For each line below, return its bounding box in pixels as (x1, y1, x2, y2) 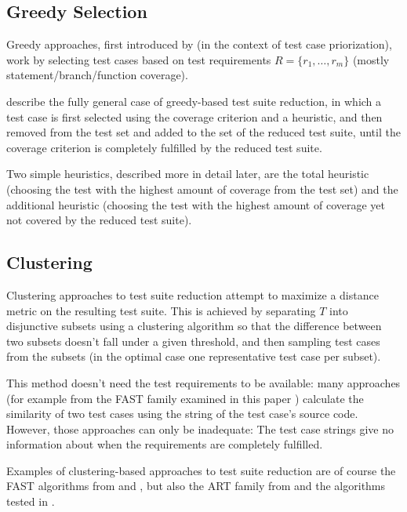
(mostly (352, 51, 390, 67)
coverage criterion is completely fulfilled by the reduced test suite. (6, 139, 322, 155)
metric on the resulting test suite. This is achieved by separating (6, 302, 316, 318)
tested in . (6, 493, 55, 510)
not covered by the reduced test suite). (6, 212, 192, 228)
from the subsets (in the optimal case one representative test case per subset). (6, 348, 381, 365)
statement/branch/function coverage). (6, 67, 188, 83)
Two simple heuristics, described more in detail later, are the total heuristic (6, 165, 369, 182)
